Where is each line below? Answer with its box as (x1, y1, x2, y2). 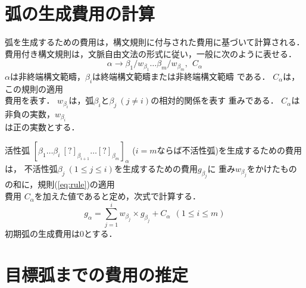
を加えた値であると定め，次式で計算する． (34, 190, 201, 202)
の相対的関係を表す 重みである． (151, 94, 279, 107)
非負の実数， (5, 107, 55, 120)
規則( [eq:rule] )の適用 (38, 178, 115, 190)
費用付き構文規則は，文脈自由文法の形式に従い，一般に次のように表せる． (5, 47, 296, 60)
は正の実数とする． (5, 121, 80, 133)
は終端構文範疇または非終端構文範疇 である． (92, 70, 270, 82)
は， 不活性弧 (5, 162, 58, 174)
